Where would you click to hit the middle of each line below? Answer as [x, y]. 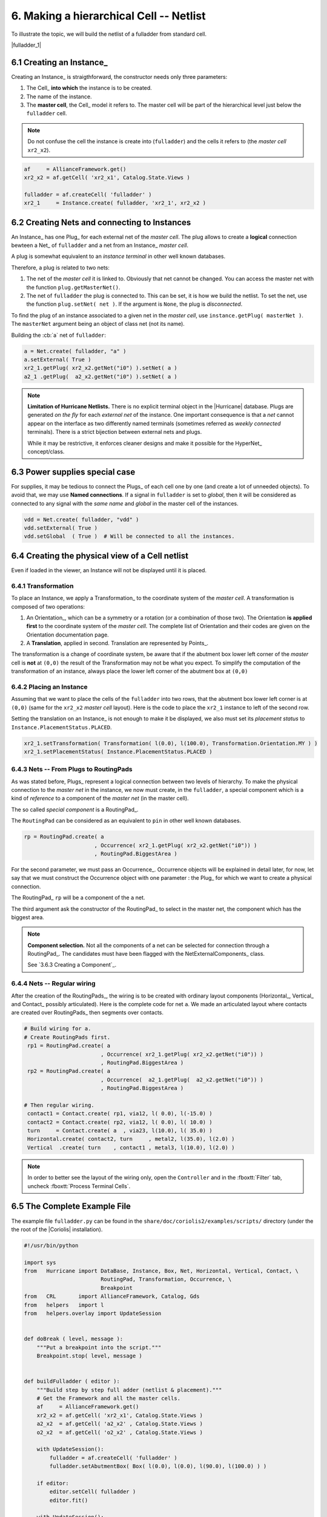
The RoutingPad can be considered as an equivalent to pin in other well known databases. [126, 821]
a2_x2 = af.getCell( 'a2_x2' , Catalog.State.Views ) [120, 1424]
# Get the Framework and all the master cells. [109, 1398]
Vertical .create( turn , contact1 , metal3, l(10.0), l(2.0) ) [131, 1147]
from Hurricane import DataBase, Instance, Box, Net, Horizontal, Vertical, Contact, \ [161, 1271]
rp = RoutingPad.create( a [64, 837]
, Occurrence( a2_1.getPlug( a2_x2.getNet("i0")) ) [182, 1079]
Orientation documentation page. [68, 635]
